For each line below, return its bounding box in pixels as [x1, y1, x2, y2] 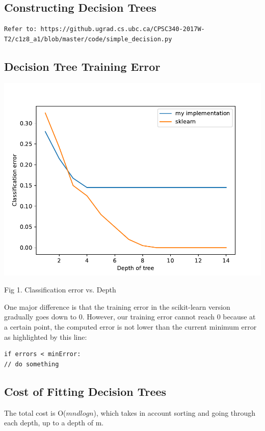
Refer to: [4, 25, 37, 33]
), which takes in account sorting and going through [93, 407, 256, 418]
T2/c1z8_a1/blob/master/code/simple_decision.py [4, 35, 172, 43]
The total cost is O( [4, 407, 66, 418]
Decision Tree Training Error [4, 58, 161, 74]
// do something [4, 360, 59, 368]
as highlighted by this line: [4, 331, 87, 342]
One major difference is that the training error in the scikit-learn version [4, 301, 230, 312]
